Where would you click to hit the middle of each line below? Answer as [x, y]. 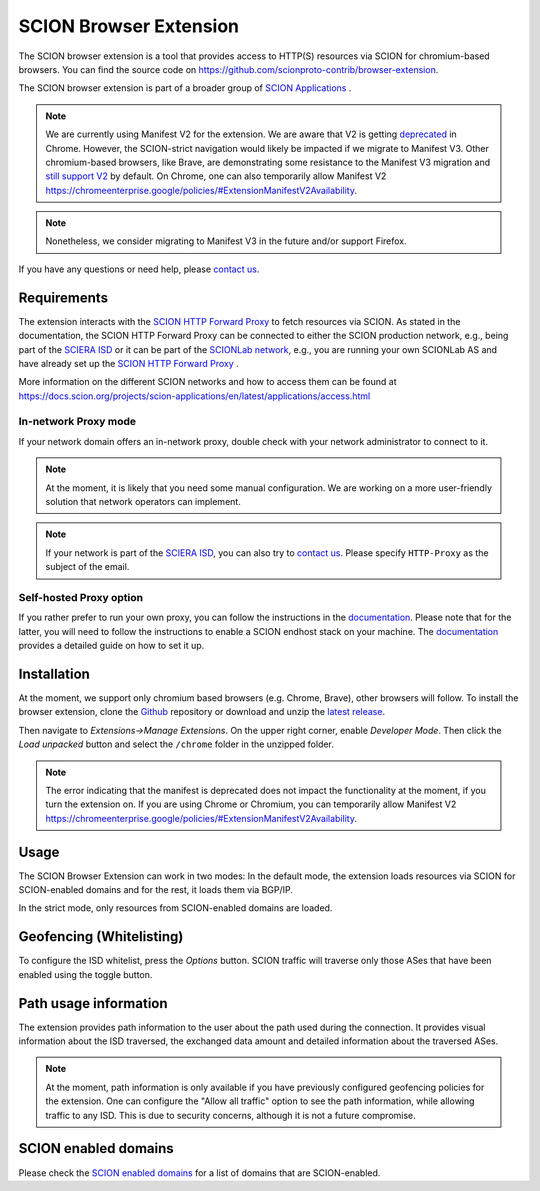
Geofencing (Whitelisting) [101, 936]
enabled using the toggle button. [85, 974]
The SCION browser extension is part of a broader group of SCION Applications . [185, 88]
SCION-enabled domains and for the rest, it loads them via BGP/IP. [156, 890]
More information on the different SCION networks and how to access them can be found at [207, 382]
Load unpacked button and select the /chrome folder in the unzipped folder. [176, 744]
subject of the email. [87, 567]
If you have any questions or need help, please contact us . [139, 269]
